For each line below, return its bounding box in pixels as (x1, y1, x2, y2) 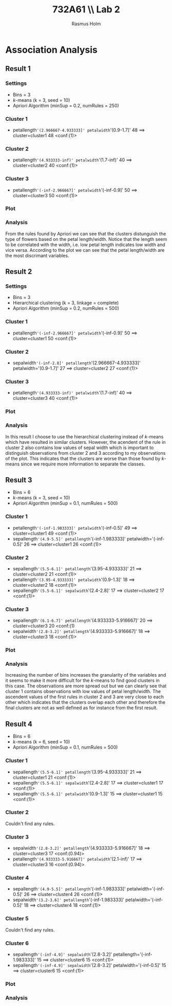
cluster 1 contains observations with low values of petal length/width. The (5, 688, 161, 695)
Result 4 (5, 719, 32, 728)
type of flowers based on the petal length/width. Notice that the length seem (5, 236, 167, 242)
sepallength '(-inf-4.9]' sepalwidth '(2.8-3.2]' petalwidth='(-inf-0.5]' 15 (12, 962, 166, 968)
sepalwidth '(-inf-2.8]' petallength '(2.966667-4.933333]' (12, 360, 141, 366)
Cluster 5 (5, 915, 29, 922)
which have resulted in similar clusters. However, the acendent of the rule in (5, 439, 166, 445)
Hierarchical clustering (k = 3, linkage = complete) (12, 300, 119, 306)
